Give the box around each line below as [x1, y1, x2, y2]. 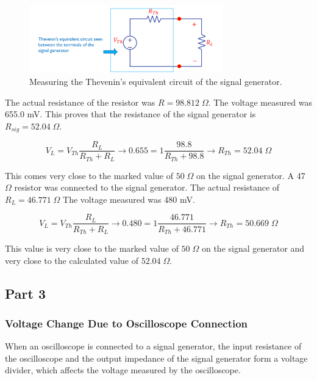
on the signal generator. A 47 [196, 169, 305, 181]
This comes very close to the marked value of [5, 169, 173, 181]
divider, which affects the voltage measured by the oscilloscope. [5, 364, 241, 376]
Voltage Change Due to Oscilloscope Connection [5, 315, 248, 331]
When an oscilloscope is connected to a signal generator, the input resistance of [5, 340, 302, 353]
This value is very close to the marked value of [5, 241, 179, 254]
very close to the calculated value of [5, 254, 139, 266]
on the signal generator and [201, 241, 305, 254]
